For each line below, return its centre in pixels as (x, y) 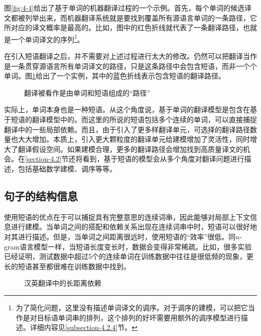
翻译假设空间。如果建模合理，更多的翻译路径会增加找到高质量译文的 (130, 149)
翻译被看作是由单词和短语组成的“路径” (87, 92)
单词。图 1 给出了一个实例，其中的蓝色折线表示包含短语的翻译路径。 (115, 76)
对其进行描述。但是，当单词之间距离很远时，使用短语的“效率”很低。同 (120, 236)
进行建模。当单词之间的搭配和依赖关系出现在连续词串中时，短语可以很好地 (134, 227)
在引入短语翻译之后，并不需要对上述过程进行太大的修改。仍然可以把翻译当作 (130, 56)
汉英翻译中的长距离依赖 (63, 283)
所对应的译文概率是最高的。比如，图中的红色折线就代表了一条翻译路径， (123, 27)
